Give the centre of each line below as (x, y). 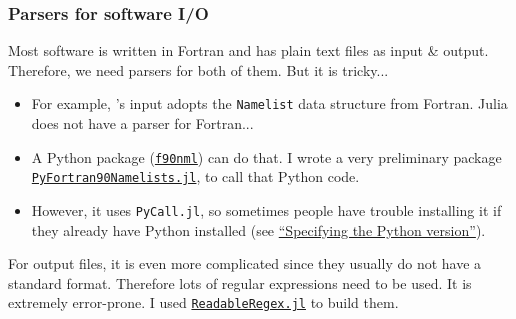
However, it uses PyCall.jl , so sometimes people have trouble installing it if (266, 209)
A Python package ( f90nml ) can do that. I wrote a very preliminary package (266, 156)
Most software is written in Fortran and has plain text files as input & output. (248, 50)
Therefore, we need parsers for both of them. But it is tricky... (198, 69)
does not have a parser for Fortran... (142, 123)
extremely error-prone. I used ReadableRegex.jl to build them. (203, 302)
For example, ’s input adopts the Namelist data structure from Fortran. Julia (269, 103)
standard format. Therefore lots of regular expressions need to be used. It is (240, 282)
